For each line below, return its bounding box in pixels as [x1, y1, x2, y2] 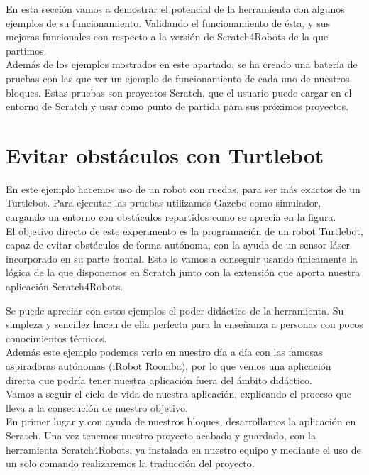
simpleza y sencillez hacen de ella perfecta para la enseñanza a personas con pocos [6, 317, 363, 332]
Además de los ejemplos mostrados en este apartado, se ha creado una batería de [6, 57, 358, 72]
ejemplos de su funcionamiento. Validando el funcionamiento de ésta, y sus [6, 15, 330, 30]
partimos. [6, 43, 47, 58]
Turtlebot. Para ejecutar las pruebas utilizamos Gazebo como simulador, [6, 195, 321, 210]
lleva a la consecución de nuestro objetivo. [6, 400, 188, 415]
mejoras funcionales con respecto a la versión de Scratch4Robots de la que [6, 29, 329, 44]
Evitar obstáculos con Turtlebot [6, 140, 324, 169]
